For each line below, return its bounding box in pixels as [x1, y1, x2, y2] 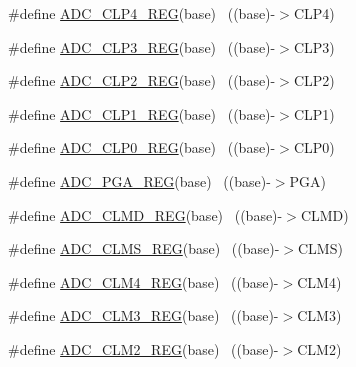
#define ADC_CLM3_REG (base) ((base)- [8, 305, 279, 326]
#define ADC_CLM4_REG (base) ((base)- [8, 271, 279, 292]
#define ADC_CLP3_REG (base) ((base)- [8, 36, 276, 57]
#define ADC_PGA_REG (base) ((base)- [8, 170, 271, 191]
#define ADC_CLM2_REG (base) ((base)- [8, 338, 279, 359]
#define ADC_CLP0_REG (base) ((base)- [8, 137, 276, 158]
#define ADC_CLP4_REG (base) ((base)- [8, 3, 276, 23]
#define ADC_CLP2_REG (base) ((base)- [8, 70, 276, 91]
